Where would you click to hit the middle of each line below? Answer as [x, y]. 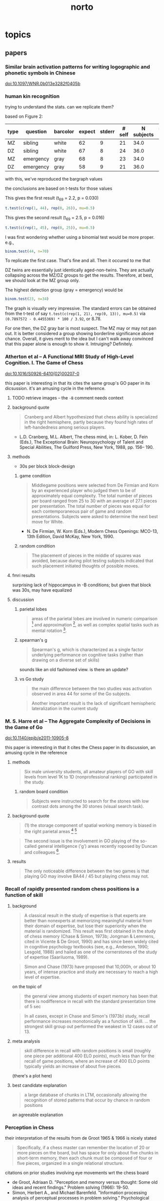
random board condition [44, 792]
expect [87, 131]
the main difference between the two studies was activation [92, 688]
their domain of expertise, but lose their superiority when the [85, 926]
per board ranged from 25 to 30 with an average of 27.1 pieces [94, 501]
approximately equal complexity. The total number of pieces [92, 496]
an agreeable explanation [38, 1115]
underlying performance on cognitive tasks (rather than [87, 654]
